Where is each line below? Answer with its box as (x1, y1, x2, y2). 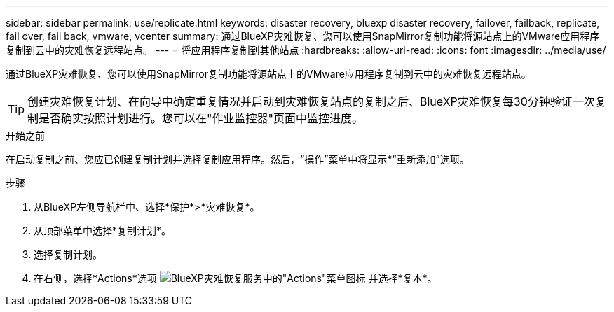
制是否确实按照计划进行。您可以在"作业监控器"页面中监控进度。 (27, 111, 363, 125)
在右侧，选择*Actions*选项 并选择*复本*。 (34, 272, 437, 284)
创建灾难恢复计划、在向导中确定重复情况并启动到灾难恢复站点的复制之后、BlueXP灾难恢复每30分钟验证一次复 (27, 94, 606, 108)
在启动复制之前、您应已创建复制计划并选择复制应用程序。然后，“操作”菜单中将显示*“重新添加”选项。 (6, 153, 470, 165)
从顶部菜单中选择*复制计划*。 (34, 225, 172, 236)
